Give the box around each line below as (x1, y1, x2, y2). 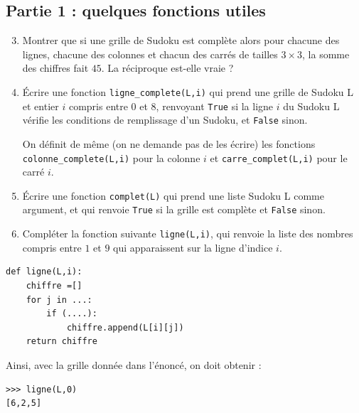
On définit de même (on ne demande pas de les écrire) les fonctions (22, 136, 316, 151)
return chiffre (26, 336, 97, 347)
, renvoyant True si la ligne (156, 98, 274, 113)
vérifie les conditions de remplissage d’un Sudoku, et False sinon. (22, 112, 308, 127)
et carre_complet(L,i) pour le (210, 150, 348, 165)
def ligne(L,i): (6, 267, 82, 277)
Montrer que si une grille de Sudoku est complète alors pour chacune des (22, 33, 340, 48)
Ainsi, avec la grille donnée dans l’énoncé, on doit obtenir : (6, 357, 262, 372)
